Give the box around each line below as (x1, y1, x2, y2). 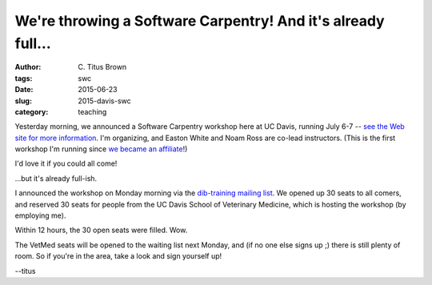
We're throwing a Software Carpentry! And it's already (14, 12, 385, 30)
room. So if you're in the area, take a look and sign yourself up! (14, 251, 222, 261)
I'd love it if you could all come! (14, 159, 118, 168)
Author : (14, 62, 42, 72)
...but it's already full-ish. (14, 173, 98, 183)
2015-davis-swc (78, 96, 131, 106)
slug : (14, 96, 32, 106)
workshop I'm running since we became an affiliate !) (14, 144, 188, 154)
